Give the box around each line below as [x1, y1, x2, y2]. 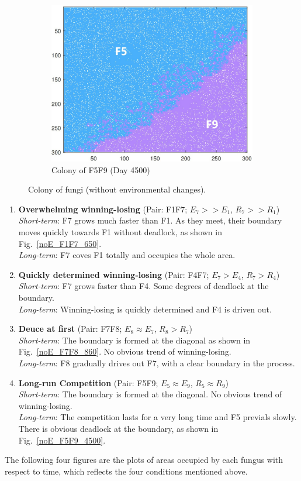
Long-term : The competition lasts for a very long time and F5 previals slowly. [18, 411, 297, 423]
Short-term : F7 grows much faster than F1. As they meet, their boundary [18, 214, 282, 226]
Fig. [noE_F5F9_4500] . [18, 434, 106, 446]
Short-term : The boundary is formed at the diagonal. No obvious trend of [18, 388, 282, 400]
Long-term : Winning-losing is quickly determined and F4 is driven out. [18, 303, 272, 315]
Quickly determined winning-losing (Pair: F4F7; [18, 268, 209, 280]
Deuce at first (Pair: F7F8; [18, 322, 122, 335]
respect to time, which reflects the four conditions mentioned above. [5, 465, 248, 477]
